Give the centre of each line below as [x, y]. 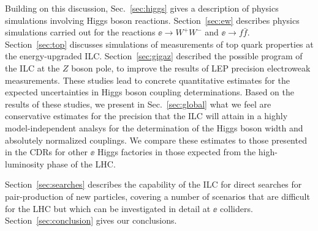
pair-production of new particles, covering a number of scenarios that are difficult [157, 196]
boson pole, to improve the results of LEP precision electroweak [191, 68]
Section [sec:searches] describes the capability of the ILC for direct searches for [153, 184]
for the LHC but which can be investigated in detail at [108, 208]
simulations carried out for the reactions [80, 32]
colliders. [237, 208]
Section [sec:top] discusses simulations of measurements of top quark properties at [159, 44]
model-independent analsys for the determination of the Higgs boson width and [154, 127]
